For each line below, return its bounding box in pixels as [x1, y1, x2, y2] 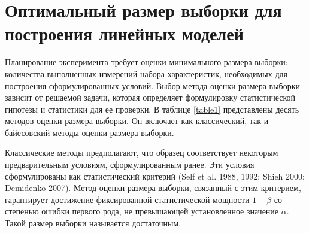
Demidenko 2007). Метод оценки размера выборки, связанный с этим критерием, [5, 181, 301, 194]
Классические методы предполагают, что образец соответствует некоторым [5, 146, 278, 159]
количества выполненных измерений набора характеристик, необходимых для [5, 67, 287, 80]
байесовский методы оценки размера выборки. [5, 126, 174, 138]
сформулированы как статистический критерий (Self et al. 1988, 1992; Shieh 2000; [5, 170, 305, 182]
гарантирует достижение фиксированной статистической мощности [5, 193, 250, 205]
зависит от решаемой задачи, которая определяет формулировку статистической [5, 91, 296, 104]
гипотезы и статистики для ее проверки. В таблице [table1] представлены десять [5, 102, 299, 115]
